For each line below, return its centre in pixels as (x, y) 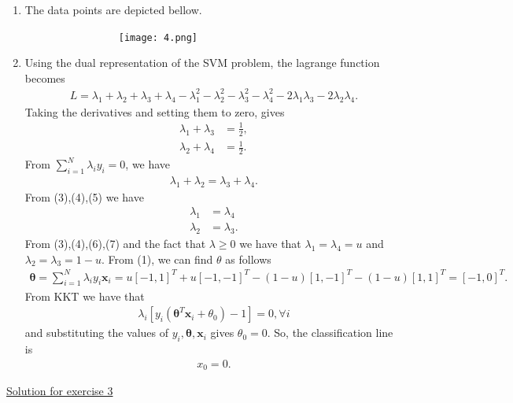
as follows (248, 259)
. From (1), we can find (157, 259)
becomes (45, 78)
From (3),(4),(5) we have (84, 196)
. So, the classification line (330, 333)
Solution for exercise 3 (60, 390)
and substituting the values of (97, 333)
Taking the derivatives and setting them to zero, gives (155, 111)
